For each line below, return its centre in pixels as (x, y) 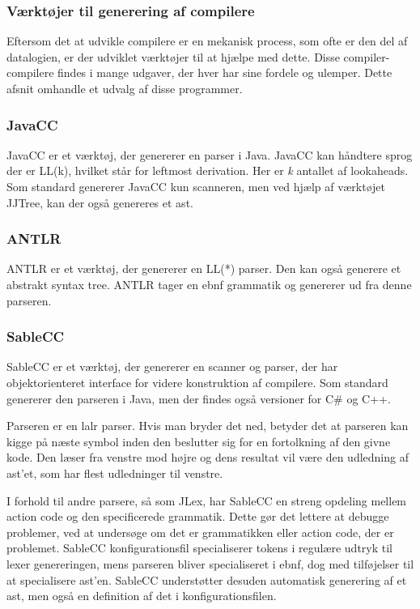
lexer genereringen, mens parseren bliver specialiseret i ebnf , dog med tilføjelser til (210, 563)
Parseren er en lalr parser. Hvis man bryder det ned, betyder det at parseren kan (208, 426)
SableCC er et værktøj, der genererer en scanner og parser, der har (172, 366)
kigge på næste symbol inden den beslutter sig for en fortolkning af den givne (199, 441)
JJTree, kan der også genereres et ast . (100, 202)
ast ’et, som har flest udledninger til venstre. (115, 473)
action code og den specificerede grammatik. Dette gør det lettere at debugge (198, 516)
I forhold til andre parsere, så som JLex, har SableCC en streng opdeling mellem (207, 500)
